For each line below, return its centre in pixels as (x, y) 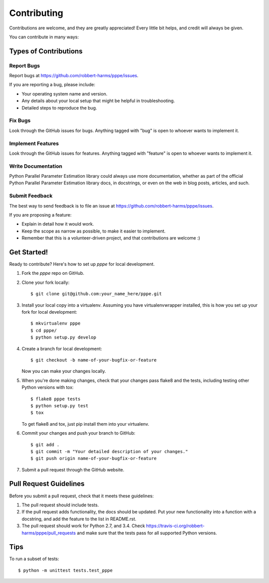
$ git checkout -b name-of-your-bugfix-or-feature (94, 360)
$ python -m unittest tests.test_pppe (66, 570)
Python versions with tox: (48, 387)
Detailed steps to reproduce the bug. (59, 108)
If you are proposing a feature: (40, 215)
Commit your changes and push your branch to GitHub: (78, 433)
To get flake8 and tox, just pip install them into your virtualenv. (85, 424)
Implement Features (34, 143)
